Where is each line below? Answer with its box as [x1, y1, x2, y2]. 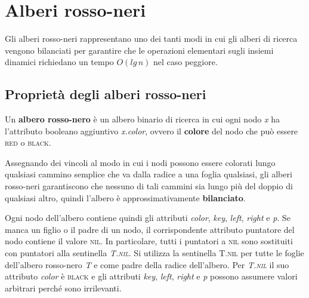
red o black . [5, 136, 51, 149]
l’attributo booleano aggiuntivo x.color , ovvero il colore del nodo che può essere [5, 124, 298, 137]
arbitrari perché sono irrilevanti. [5, 281, 122, 294]
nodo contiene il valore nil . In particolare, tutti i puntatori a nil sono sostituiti [5, 235, 293, 247]
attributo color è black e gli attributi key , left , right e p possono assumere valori [5, 270, 298, 282]
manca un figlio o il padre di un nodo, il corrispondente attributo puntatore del [5, 223, 295, 235]
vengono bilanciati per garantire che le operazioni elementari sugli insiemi [5, 44, 274, 56]
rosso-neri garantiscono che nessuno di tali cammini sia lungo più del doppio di [5, 180, 293, 192]
